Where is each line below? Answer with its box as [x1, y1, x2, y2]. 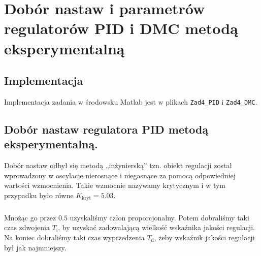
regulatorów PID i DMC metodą [4, 18, 238, 39]
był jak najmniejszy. [4, 242, 67, 252]
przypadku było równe [4, 189, 74, 200]
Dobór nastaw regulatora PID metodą [4, 121, 209, 137]
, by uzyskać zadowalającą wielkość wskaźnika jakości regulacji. [58, 222, 255, 233]
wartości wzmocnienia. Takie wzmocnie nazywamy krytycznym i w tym [4, 180, 226, 190]
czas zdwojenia [4, 222, 50, 233]
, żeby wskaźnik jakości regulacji [154, 232, 255, 242]
